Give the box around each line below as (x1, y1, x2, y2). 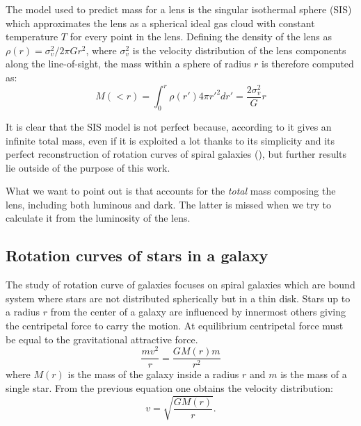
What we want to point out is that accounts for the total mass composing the (6, 183, 336, 198)
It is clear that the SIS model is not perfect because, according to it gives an (6, 119, 332, 133)
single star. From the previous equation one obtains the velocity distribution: (6, 380, 333, 395)
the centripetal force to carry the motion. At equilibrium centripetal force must (6, 318, 344, 333)
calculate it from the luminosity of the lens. (6, 211, 191, 225)
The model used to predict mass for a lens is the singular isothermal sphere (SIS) (6, 2, 352, 16)
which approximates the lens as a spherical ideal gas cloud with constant (6, 15, 315, 30)
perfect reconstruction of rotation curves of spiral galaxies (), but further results (6, 147, 347, 161)
